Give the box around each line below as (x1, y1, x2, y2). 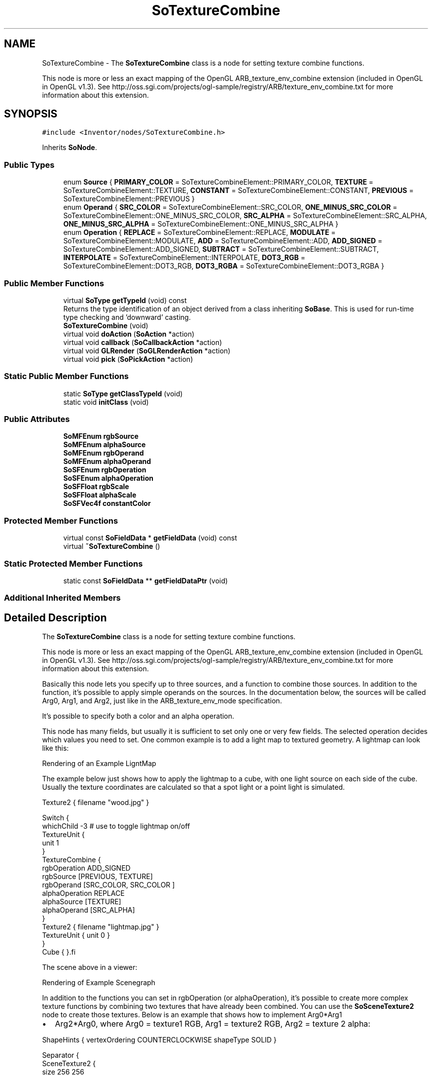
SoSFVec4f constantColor (63, 499, 151, 508)
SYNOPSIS (4, 108, 58, 120)
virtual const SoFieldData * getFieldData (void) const (63, 534, 237, 542)
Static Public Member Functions (4, 371, 129, 382)
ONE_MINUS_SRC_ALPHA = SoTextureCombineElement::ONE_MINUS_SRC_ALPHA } (63, 220, 338, 229)
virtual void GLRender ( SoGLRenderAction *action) (63, 346, 231, 355)
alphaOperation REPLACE (42, 889, 125, 898)
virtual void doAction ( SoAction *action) (63, 329, 195, 338)
